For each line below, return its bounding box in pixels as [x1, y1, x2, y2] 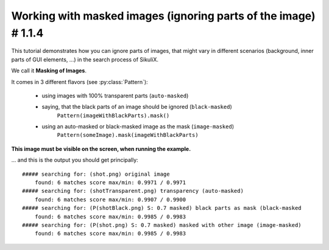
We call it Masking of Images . [11, 67, 87, 74]
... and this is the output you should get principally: [11, 156, 138, 164]
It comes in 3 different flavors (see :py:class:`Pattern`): [11, 78, 149, 85]
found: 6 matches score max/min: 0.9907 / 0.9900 [34, 196, 186, 203]
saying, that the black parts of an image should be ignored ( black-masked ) [41, 103, 233, 111]
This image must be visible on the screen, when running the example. [11, 145, 191, 152]
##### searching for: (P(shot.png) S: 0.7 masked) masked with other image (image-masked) [22, 221, 302, 228]
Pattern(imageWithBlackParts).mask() [57, 112, 170, 119]
